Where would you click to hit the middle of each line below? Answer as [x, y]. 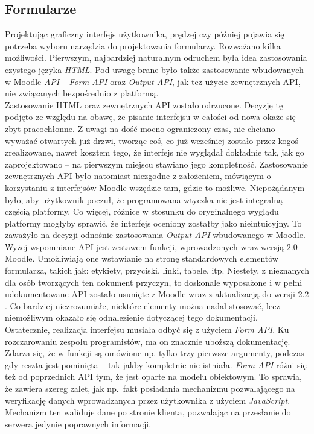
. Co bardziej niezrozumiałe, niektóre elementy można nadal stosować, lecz [143, 305]
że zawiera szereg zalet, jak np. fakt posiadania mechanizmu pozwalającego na [150, 388]
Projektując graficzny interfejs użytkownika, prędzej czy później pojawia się [145, 34]
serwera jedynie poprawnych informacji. [78, 423]
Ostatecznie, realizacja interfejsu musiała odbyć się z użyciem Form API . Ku [147, 329]
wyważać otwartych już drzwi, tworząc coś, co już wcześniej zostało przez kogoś [152, 140]
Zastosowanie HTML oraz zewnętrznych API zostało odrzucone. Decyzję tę [144, 105]
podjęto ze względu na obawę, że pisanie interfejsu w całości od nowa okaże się [150, 117]
